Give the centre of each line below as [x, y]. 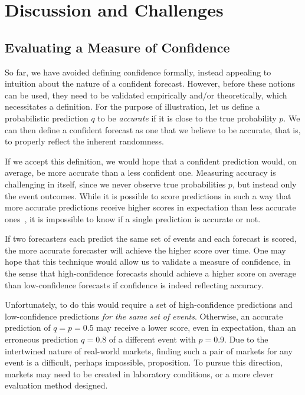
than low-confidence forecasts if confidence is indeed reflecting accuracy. [134, 284]
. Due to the [246, 339]
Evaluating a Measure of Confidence [117, 47]
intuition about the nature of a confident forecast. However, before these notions [150, 83]
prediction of [28, 327]
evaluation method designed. [56, 385]
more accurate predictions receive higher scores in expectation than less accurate [150, 207]
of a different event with [152, 339]
